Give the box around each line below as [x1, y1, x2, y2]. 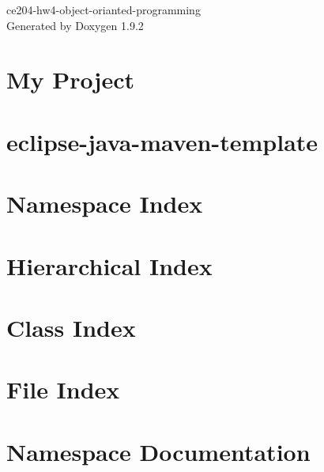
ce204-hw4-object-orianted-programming [6, 2, 201, 17]
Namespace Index [6, 187, 203, 220]
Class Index [6, 311, 136, 343]
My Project [6, 63, 134, 96]
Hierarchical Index [6, 249, 213, 281]
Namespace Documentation [6, 435, 311, 467]
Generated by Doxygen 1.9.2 [6, 17, 144, 33]
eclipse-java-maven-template [6, 125, 318, 157]
